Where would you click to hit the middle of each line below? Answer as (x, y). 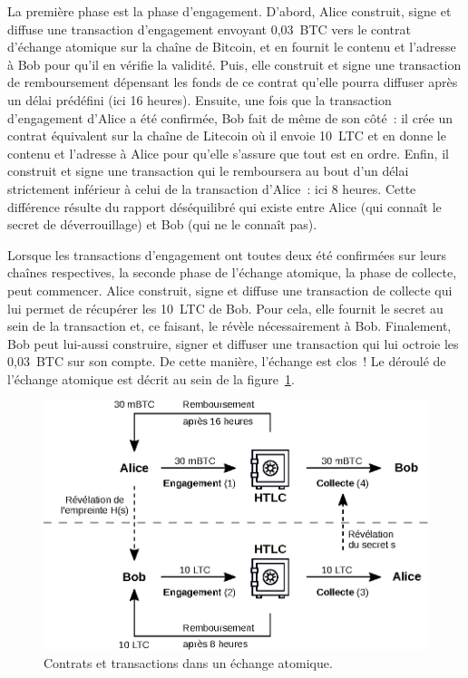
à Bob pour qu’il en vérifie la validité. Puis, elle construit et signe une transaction (234, 64)
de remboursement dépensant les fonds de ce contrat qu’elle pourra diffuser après (233, 82)
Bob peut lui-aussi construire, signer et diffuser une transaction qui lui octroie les (233, 343)
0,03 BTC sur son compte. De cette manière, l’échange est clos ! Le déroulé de (227, 361)
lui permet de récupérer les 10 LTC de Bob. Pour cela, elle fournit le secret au (225, 308)
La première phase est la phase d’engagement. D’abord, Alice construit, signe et (229, 11)
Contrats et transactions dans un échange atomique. (188, 662)
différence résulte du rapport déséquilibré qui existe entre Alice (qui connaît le (224, 206)
